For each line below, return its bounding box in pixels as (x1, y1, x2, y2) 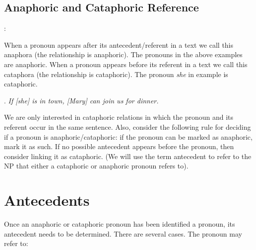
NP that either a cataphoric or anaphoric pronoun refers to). (4, 161, 189, 171)
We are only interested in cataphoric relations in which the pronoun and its (4, 112, 234, 122)
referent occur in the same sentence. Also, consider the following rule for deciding (4, 121, 251, 132)
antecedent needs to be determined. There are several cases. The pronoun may (4, 228, 242, 239)
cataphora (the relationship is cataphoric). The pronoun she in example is (4, 69, 228, 79)
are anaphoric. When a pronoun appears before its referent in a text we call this (4, 59, 248, 69)
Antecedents (4, 190, 90, 210)
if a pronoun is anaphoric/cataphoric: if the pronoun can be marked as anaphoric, (4, 131, 253, 142)
